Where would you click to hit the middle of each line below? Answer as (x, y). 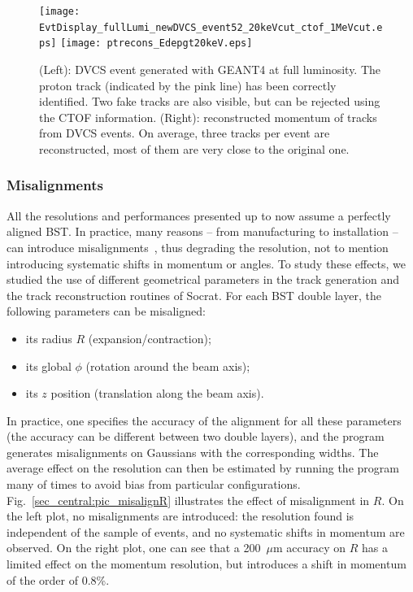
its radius (49, 338)
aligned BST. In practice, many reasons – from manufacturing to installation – (202, 231)
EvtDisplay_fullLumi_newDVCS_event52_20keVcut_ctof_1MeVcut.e (211, 27)
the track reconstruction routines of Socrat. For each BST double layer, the (194, 295)
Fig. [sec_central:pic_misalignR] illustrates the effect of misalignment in (188, 500)
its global (48, 366)
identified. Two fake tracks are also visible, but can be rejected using (210, 101)
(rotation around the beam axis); (168, 366)
